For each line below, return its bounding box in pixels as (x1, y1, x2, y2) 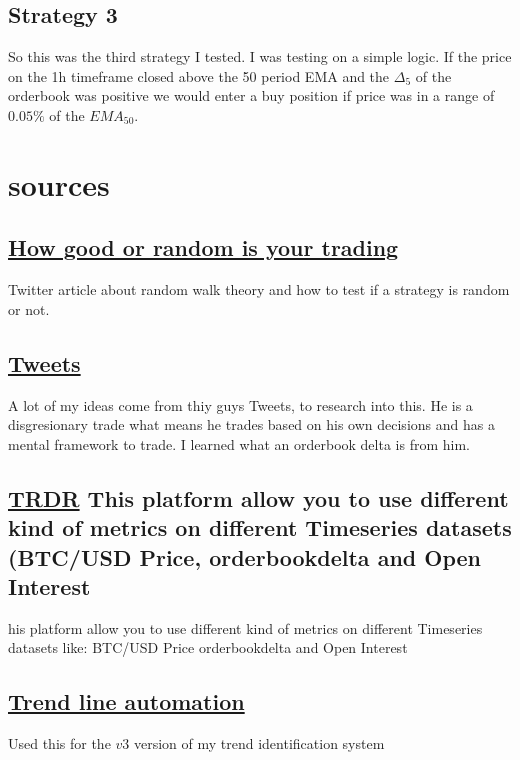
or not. (8, 298, 50, 319)
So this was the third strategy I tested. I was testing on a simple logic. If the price (8, 46, 512, 67)
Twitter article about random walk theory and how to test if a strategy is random (8, 279, 510, 300)
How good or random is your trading (8, 232, 399, 263)
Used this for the (8, 733, 111, 754)
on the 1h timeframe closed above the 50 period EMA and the (8, 65, 390, 86)
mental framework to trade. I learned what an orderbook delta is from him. (8, 433, 470, 454)
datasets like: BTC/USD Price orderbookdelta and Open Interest (8, 637, 408, 658)
